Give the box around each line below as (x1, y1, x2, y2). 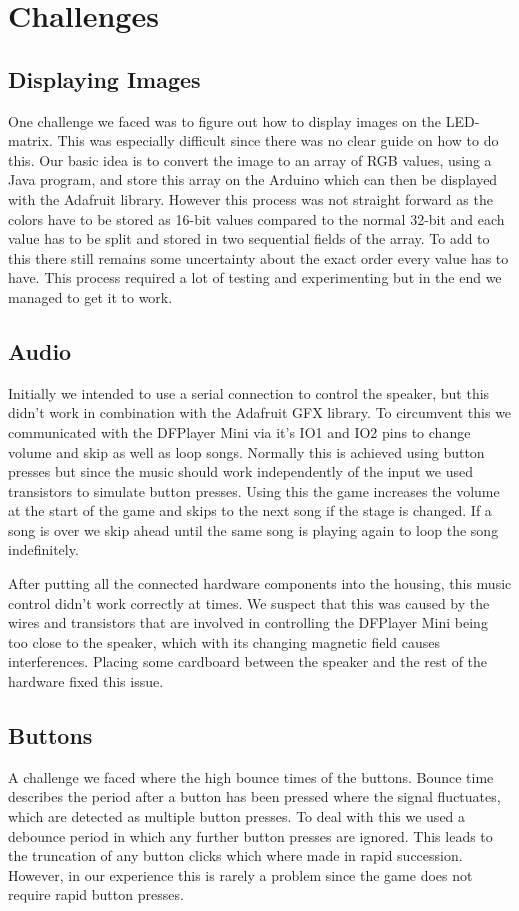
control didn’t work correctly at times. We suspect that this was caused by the (8, 592, 490, 613)
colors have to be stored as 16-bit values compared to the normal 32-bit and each (8, 208, 505, 229)
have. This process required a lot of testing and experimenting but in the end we (8, 267, 502, 288)
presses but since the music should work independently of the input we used (8, 461, 473, 482)
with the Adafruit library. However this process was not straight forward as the (8, 188, 493, 209)
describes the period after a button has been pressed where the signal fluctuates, (8, 786, 501, 807)
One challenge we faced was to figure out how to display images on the (8, 110, 442, 131)
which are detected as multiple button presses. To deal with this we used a (8, 806, 466, 827)
